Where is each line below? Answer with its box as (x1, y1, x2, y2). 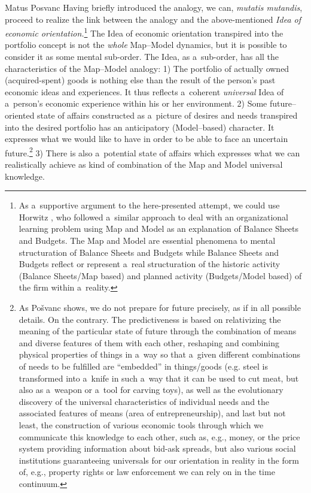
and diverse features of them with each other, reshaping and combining (19, 336, 279, 349)
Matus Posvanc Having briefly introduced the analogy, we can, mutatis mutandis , (5, 1, 303, 13)
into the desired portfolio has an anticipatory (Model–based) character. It (5, 120, 275, 133)
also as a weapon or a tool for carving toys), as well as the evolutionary (19, 383, 283, 396)
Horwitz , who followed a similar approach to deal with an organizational (19, 210, 288, 223)
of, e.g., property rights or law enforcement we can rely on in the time (19, 465, 275, 478)
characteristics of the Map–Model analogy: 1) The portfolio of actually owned (5, 62, 289, 74)
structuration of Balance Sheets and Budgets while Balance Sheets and (19, 246, 279, 258)
